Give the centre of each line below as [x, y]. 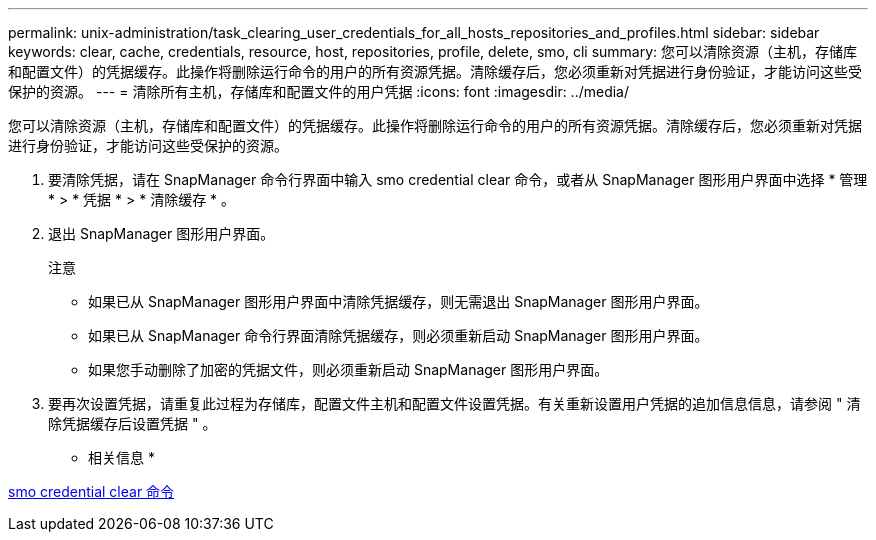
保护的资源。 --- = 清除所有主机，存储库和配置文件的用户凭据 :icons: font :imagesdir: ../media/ [319, 91]
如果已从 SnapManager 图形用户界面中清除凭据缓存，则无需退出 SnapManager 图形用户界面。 [398, 301]
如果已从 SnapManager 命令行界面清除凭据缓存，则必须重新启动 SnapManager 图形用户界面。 [398, 335]
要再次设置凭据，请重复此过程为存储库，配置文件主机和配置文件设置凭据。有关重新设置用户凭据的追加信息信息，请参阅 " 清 [454, 403]
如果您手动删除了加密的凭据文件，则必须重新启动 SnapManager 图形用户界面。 [348, 369]
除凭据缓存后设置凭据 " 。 [132, 423]
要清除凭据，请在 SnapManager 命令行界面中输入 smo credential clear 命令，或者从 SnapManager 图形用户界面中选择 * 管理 [458, 179]
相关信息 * [121, 457]
